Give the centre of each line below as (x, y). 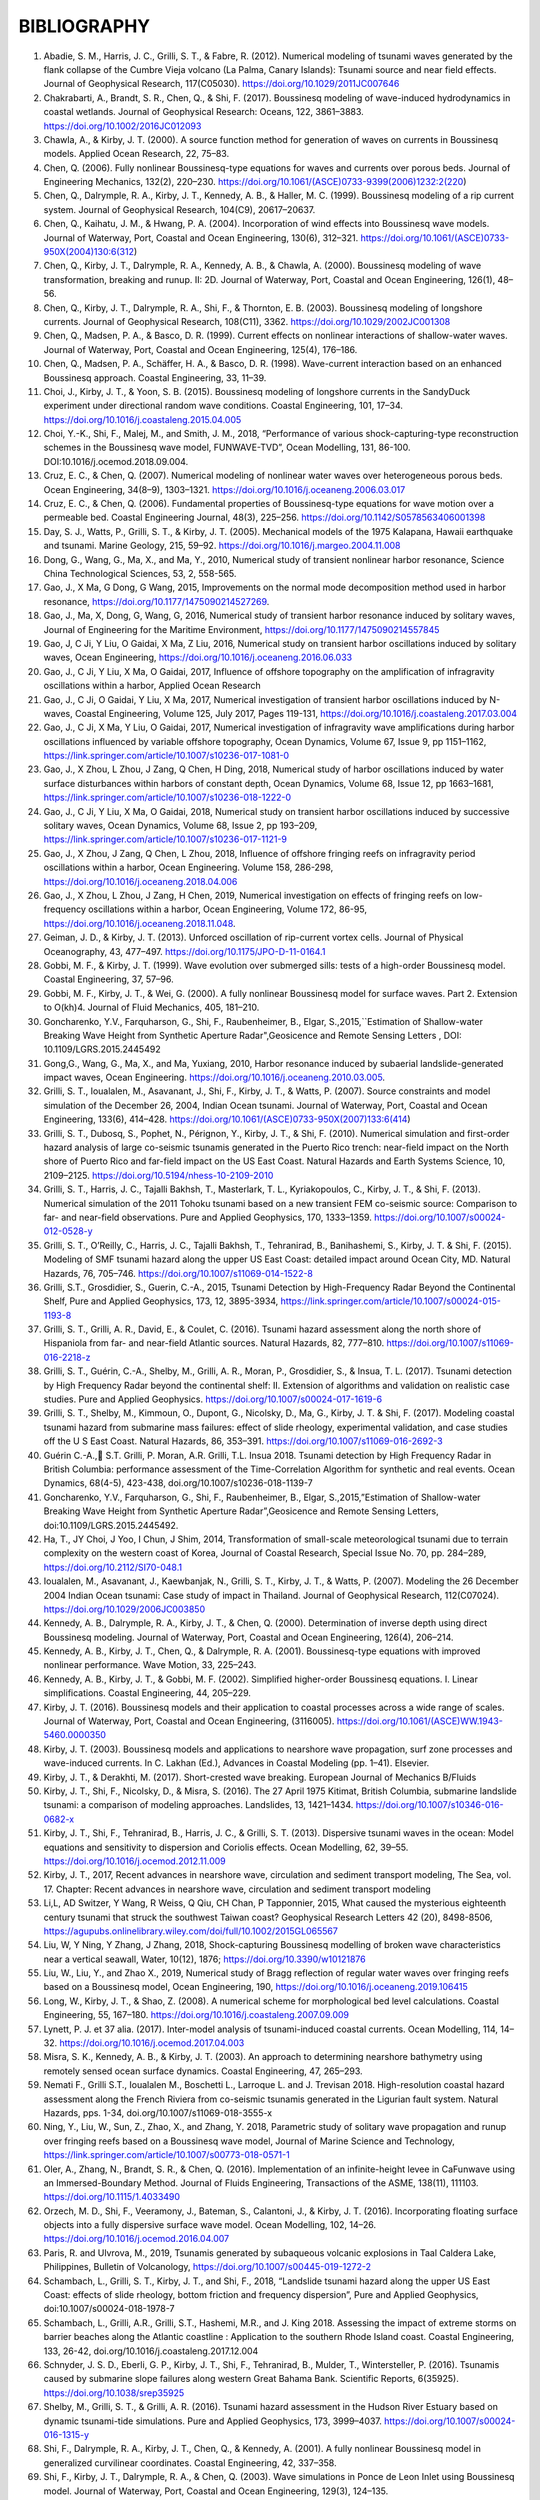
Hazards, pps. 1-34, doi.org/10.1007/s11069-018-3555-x (158, 2112)
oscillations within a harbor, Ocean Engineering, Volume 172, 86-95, (227, 909)
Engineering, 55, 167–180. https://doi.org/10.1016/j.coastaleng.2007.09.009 (196, 2015)
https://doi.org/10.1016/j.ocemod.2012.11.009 (134, 1861)
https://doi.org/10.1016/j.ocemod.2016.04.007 (136, 2239)
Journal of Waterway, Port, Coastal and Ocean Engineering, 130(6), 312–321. (201, 237)
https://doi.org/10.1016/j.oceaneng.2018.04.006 (140, 881)
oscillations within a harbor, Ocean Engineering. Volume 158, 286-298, (188, 867)
